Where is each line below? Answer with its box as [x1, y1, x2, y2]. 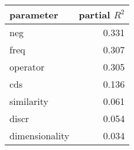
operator [9, 60, 45, 74]
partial [79, 8, 110, 21]
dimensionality [9, 129, 70, 142]
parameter [9, 8, 58, 21]
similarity [9, 94, 48, 108]
